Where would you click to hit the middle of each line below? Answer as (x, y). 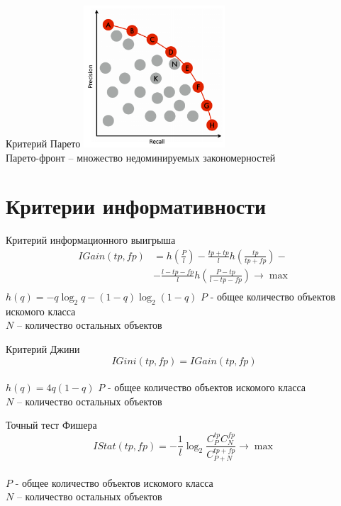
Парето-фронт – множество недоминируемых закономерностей (141, 157)
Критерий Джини (43, 348)
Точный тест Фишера (51, 425)
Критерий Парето (43, 143)
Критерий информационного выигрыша (91, 240)
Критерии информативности (136, 206)
